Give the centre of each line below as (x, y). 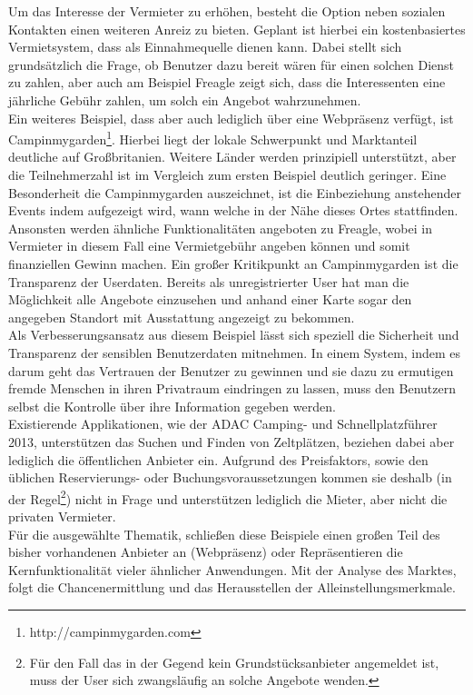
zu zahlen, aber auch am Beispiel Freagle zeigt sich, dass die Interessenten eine (227, 82)
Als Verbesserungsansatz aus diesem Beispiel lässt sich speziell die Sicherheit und (234, 335)
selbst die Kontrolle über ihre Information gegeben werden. (172, 406)
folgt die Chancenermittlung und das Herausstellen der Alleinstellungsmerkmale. (232, 587)
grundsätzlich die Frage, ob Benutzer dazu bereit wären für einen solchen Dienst (232, 64)
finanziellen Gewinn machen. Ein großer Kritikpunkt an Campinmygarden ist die (233, 263)
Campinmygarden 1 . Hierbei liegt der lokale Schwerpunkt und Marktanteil (213, 138)
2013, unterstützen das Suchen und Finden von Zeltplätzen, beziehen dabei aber (232, 441)
